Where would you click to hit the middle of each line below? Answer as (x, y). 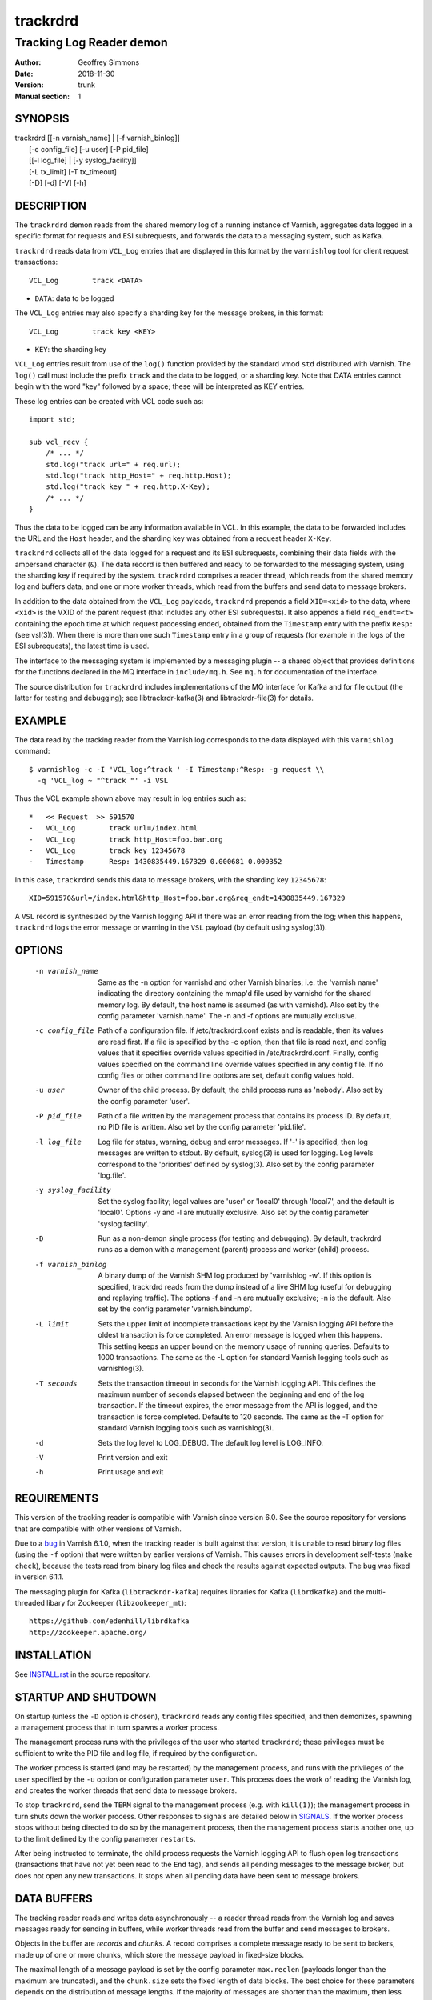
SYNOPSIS (42, 119)
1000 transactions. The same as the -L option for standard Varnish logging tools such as (243, 1357)
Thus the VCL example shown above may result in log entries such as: (130, 798)
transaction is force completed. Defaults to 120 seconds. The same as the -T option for (241, 1417)
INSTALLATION (53, 1655)
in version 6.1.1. (39, 1577)
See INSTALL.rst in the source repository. (83, 1674)
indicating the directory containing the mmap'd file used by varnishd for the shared (235, 994)
